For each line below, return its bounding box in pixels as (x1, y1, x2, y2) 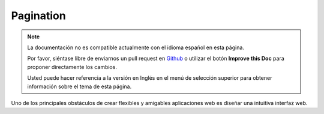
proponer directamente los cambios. (27, 63, 117, 70)
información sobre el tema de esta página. (27, 83, 132, 90)
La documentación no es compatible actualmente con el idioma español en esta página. (27, 44, 244, 51)
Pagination (11, 9, 66, 22)
